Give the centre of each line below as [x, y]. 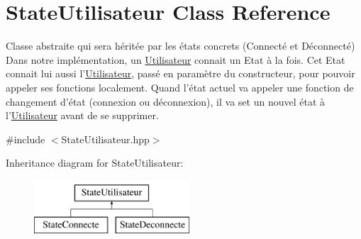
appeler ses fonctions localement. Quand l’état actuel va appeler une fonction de [180, 87]
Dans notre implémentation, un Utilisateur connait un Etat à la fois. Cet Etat [176, 59]
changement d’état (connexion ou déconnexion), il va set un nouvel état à [166, 101]
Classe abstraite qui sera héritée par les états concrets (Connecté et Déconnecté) [180, 46]
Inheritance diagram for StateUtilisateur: [95, 163]
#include [26, 139]
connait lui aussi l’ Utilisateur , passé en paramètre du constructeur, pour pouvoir [180, 73]
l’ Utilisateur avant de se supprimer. [82, 115]
